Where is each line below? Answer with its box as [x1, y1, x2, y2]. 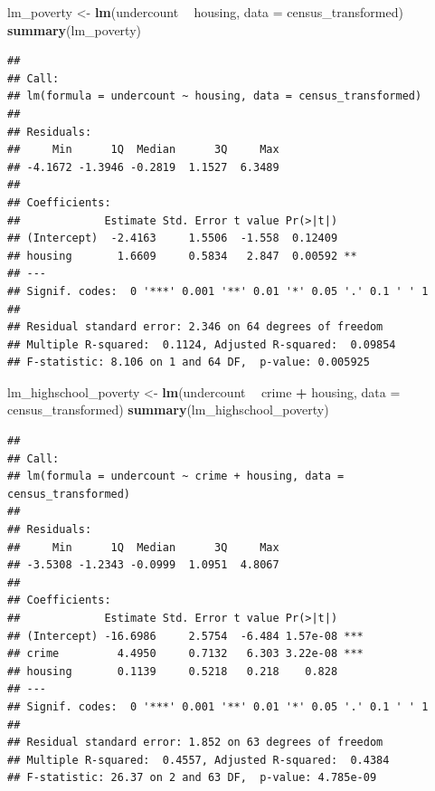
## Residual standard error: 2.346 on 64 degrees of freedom [7, 320, 383, 334]
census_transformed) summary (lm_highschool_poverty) [7, 400, 329, 419]
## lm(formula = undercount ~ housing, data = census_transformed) [7, 90, 422, 103]
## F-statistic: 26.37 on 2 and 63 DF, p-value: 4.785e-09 [7, 771, 377, 785]
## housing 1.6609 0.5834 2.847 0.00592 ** [7, 249, 357, 262]
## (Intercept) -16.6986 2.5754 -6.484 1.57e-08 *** [7, 629, 364, 643]
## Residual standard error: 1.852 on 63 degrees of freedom [7, 736, 383, 749]
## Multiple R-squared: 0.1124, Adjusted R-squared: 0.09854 [7, 338, 396, 351]
